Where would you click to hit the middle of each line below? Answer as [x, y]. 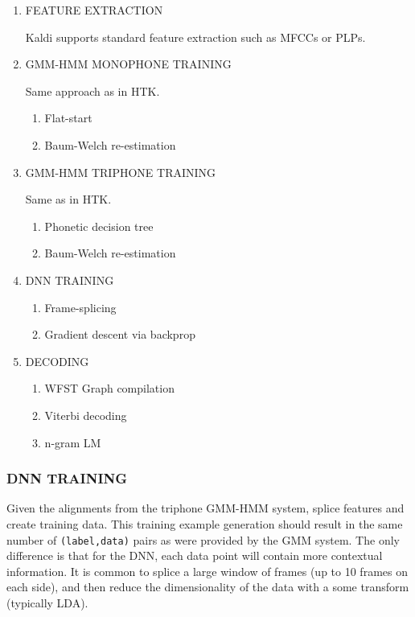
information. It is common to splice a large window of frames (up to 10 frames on [207, 571]
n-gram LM [73, 442]
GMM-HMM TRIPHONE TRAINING [121, 172]
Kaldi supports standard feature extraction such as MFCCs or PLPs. [195, 37]
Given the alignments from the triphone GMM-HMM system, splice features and [205, 508]
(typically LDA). [47, 602]
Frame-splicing [80, 307]
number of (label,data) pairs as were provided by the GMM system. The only [203, 539]
